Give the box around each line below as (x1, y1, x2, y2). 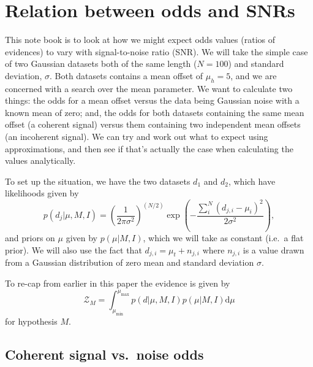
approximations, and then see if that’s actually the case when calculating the (5, 142, 293, 155)
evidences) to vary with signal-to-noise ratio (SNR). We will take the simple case (5, 45, 308, 58)
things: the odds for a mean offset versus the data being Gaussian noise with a (5, 94, 300, 107)
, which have (228, 174, 276, 187)
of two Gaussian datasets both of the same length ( (5, 57, 197, 70)
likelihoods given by (5, 187, 79, 199)
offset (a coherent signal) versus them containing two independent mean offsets (5, 118, 301, 131)
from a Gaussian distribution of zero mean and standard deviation (5, 256, 254, 269)
